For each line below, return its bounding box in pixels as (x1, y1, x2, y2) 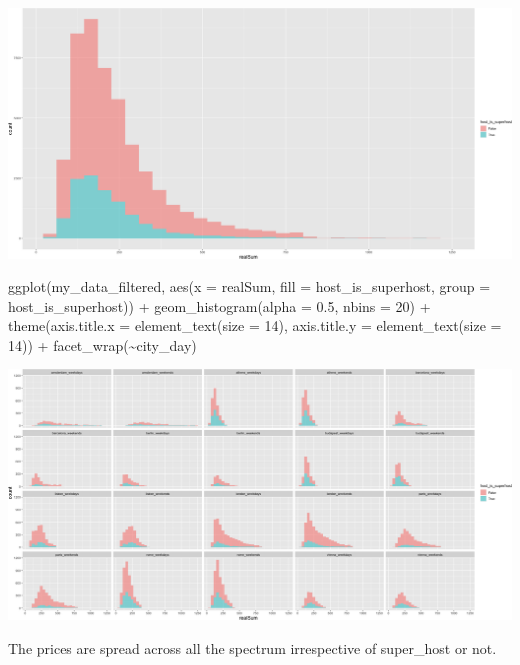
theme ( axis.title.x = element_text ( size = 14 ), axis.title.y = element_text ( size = (8, 315, 502, 336)
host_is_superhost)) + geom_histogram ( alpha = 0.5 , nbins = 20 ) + (8, 295, 431, 316)
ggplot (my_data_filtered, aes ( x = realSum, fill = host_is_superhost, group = (8, 276, 491, 297)
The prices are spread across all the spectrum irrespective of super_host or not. (8, 637, 497, 658)
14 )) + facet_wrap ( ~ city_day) (8, 334, 197, 355)
